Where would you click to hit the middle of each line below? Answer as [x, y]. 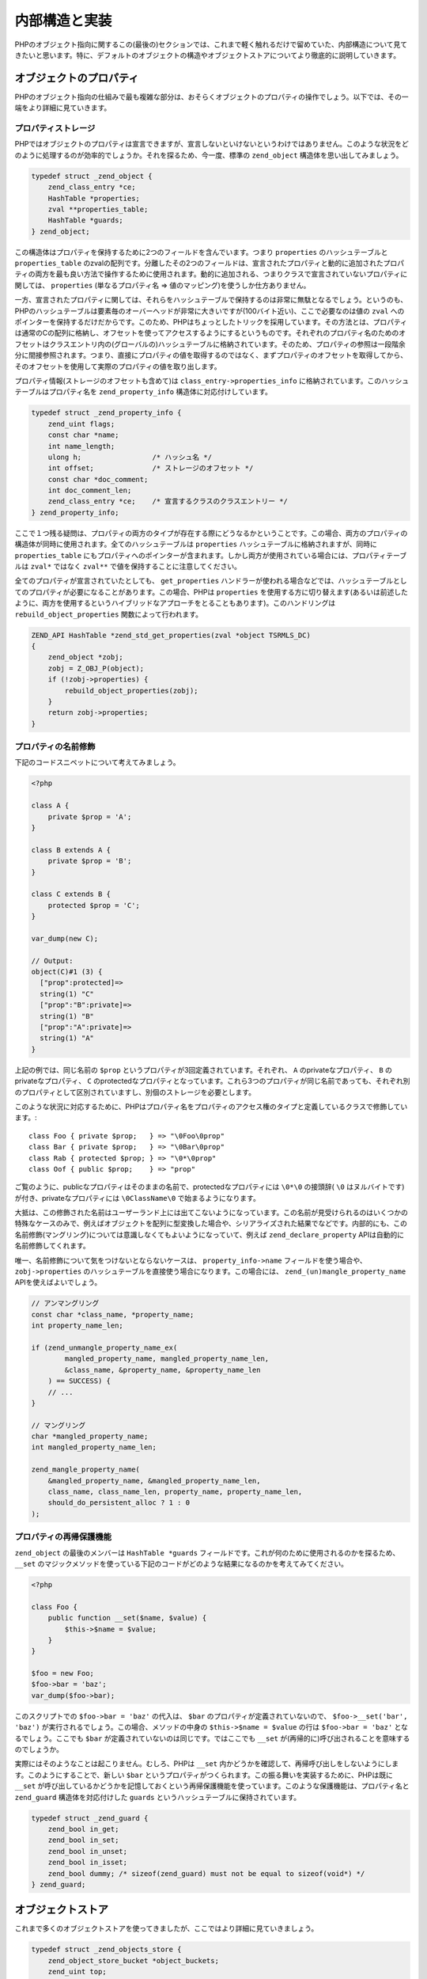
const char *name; [83, 435]
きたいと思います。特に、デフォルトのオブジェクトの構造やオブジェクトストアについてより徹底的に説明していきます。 [208, 55]
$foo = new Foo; [63, 1673]
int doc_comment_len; [90, 490]
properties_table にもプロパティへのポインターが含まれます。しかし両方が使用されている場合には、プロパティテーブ [211, 555]
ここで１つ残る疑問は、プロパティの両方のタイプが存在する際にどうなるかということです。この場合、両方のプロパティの [211, 533]
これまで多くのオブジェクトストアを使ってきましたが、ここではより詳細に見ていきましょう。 [166, 1928]
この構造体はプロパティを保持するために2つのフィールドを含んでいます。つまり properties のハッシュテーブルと [201, 252]
